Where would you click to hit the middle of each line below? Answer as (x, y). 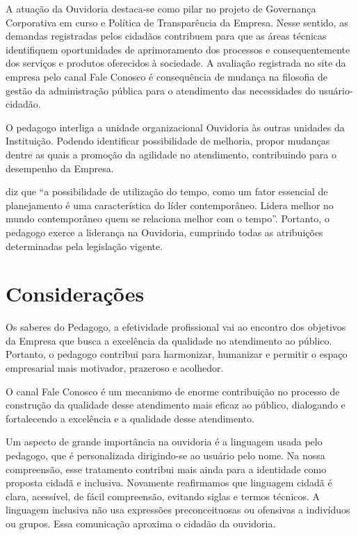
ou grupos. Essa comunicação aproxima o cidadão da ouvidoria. (141, 523)
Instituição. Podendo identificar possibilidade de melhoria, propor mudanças (168, 141)
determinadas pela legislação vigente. (84, 246)
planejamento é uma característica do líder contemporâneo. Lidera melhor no (170, 205)
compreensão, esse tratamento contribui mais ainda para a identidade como (166, 469)
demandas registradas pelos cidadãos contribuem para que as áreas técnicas (166, 36)
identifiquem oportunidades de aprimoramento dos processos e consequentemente (178, 49)
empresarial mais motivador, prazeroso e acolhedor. (115, 368)
